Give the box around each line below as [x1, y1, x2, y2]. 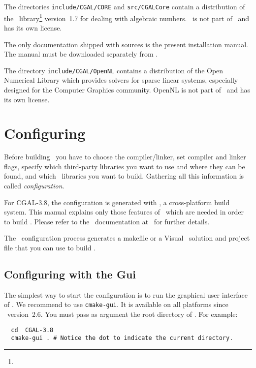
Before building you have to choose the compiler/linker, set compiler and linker [4, 152, 246, 162]
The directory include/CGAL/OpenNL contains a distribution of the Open [4, 65, 224, 75]
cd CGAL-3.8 [11, 326, 54, 334]
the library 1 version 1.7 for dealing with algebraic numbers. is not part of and [4, 11, 249, 23]
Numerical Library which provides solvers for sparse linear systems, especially [4, 75, 238, 85]
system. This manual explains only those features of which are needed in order [4, 207, 244, 217]
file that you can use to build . [4, 243, 96, 252]
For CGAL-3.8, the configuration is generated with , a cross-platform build [4, 197, 230, 207]
